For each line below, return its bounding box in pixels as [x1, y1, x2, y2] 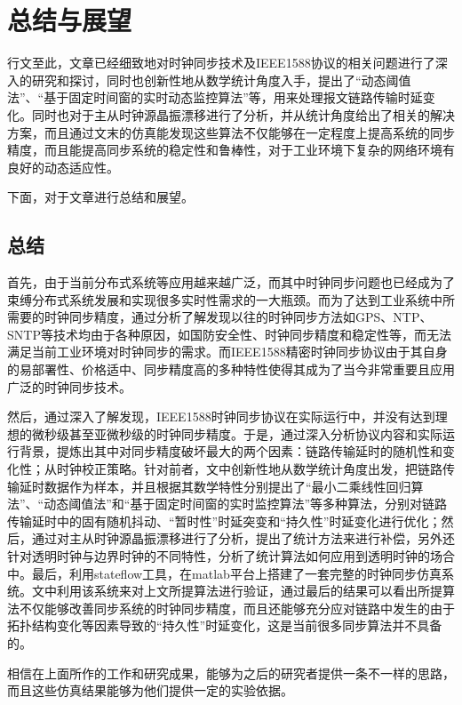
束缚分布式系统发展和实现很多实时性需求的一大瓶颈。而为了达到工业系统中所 [7, 290, 455, 308]
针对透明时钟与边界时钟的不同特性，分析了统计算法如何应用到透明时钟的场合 [7, 546, 455, 565]
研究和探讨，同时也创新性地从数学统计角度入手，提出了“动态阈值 [31, 70, 411, 89]
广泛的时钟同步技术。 [7, 377, 131, 396]
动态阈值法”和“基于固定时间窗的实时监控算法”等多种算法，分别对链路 [44, 494, 448, 513]
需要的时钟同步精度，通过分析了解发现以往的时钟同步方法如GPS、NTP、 [7, 308, 433, 326]
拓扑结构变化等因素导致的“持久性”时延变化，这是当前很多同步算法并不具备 [7, 616, 442, 635]
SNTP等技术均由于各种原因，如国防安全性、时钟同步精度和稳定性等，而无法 [7, 324, 451, 343]
